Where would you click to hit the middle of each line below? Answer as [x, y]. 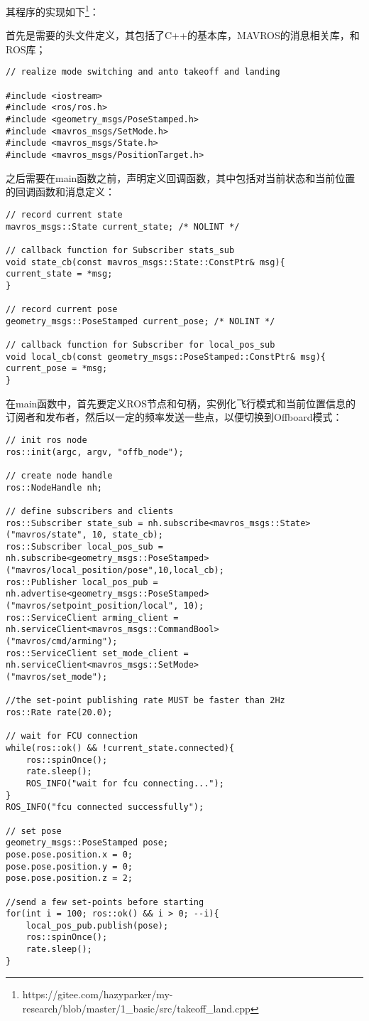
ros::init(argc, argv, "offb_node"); [95, 452]
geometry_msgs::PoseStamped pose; [87, 843]
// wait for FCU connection [72, 736]
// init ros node [46, 440]
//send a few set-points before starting [105, 902]
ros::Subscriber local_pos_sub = [84, 546]
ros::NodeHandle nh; [54, 487]
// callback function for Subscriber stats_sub [120, 250]
